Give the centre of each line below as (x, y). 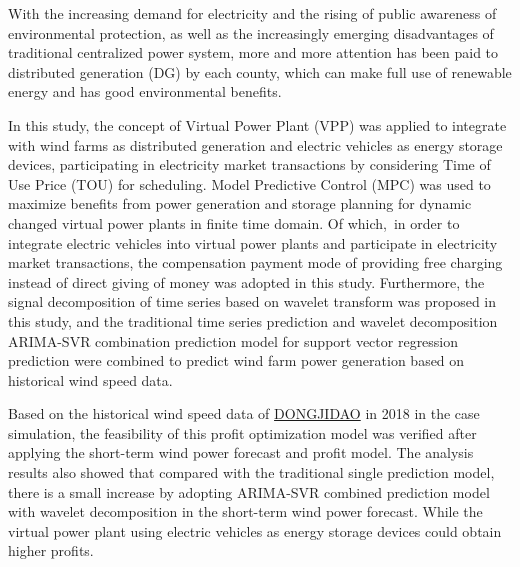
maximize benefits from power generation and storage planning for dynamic (240, 203)
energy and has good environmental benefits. (145, 91)
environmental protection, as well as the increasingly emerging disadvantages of (251, 32)
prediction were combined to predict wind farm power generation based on (236, 360)
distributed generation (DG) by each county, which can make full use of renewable (260, 71)
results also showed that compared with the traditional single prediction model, (251, 472)
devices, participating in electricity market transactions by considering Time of (249, 164)
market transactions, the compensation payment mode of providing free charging (255, 262)
